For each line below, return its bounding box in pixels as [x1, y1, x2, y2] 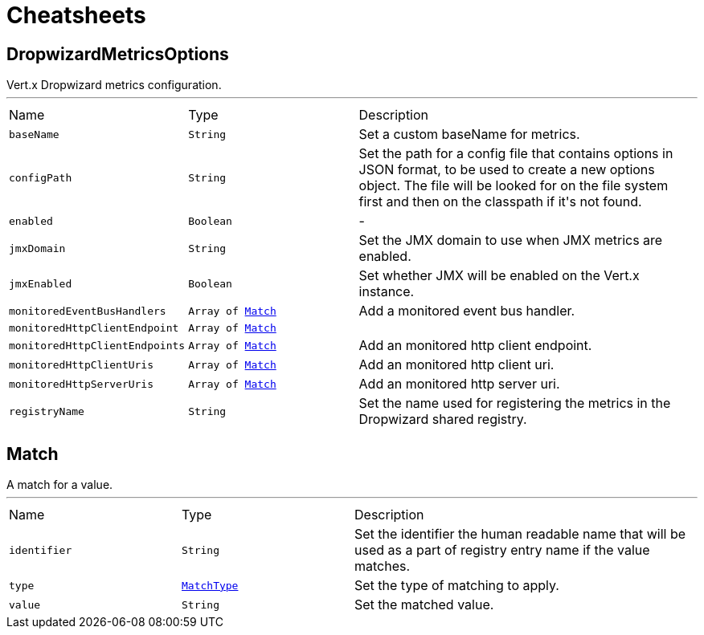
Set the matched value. [354, 596, 494, 613]
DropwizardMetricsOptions [6, 43, 229, 64]
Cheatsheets [6, 2, 146, 29]
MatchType [182, 579, 239, 592]
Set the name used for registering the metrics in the [358, 395, 671, 412]
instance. [358, 283, 415, 300]
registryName [9, 405, 84, 417]
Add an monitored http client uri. [358, 356, 555, 373]
